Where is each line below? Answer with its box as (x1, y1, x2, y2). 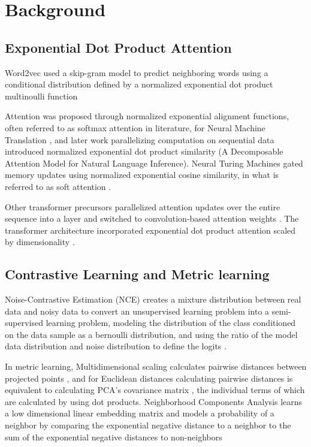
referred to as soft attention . (5, 180, 111, 192)
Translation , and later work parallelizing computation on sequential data (5, 133, 274, 146)
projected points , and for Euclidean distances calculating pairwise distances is (5, 372, 293, 384)
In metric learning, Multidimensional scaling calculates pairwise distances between (5, 360, 307, 373)
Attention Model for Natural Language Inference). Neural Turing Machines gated (5, 156, 303, 169)
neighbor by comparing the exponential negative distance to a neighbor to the (5, 419, 291, 431)
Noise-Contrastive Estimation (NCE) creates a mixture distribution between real (5, 293, 301, 306)
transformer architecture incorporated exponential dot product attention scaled (5, 223, 296, 236)
